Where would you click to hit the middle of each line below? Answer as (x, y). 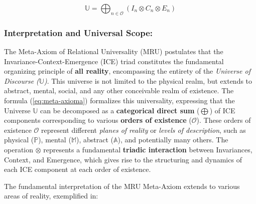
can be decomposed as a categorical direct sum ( (120, 110)
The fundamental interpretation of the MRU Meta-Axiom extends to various (122, 186)
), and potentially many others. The (173, 140)
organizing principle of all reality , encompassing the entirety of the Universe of (127, 71)
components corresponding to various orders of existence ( (98, 120)
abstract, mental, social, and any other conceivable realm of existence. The (119, 90)
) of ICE (222, 110)
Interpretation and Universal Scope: (79, 32)
